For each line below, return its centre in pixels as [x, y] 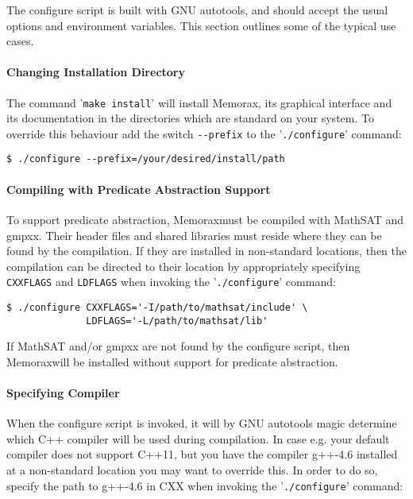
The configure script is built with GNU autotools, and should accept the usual [197, 10]
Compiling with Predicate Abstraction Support [139, 189]
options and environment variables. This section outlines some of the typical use [201, 25]
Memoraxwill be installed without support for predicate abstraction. [172, 361]
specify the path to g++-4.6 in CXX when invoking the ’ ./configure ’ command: [205, 485]
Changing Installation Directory [96, 72]
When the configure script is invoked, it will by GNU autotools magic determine [202, 423]
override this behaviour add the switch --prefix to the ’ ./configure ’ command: [204, 133]
